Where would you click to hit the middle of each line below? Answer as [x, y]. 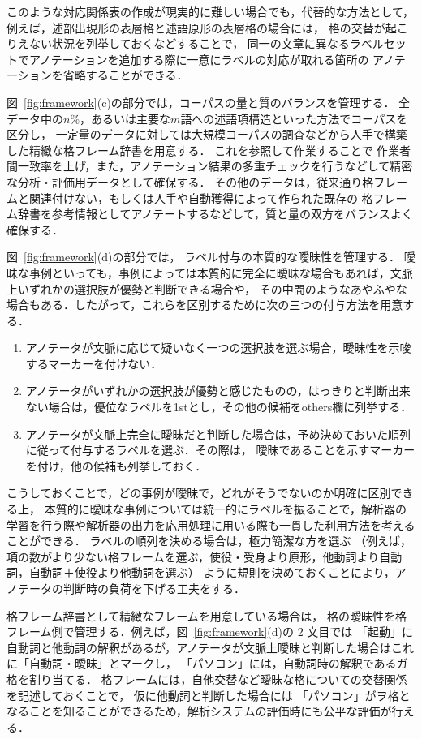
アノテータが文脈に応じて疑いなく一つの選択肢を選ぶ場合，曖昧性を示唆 [218, 348]
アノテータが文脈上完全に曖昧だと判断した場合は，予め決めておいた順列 [218, 434]
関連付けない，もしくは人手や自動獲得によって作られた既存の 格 [201, 198]
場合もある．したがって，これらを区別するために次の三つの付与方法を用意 [205, 305]
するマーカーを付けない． [94, 363]
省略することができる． [125, 75]
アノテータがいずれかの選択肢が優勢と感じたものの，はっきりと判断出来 [218, 391]
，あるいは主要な [125, 118]
